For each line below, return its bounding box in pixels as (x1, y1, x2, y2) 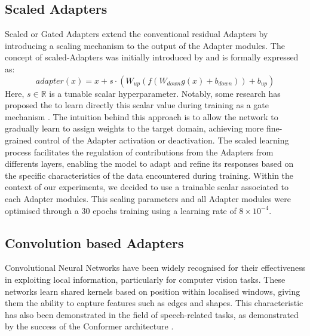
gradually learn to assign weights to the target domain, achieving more (5, 122, 264, 135)
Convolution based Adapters (5, 233, 184, 252)
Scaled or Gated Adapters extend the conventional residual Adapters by (5, 28, 268, 40)
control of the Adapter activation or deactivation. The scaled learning (34, 133, 289, 146)
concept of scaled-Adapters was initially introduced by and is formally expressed (5, 51, 299, 63)
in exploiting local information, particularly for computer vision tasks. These (5, 273, 286, 285)
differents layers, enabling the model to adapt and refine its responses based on (5, 157, 294, 170)
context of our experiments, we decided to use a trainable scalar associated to (5, 181, 288, 193)
